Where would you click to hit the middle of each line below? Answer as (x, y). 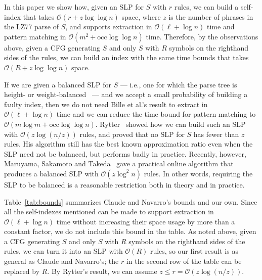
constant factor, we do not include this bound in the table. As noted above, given (130, 231)
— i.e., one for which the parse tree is (179, 84)
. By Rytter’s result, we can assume (102, 271)
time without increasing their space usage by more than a (146, 221)
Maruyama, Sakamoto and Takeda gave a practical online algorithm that (119, 164)
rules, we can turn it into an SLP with (63, 251)
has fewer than (216, 134)
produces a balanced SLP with (51, 173)
